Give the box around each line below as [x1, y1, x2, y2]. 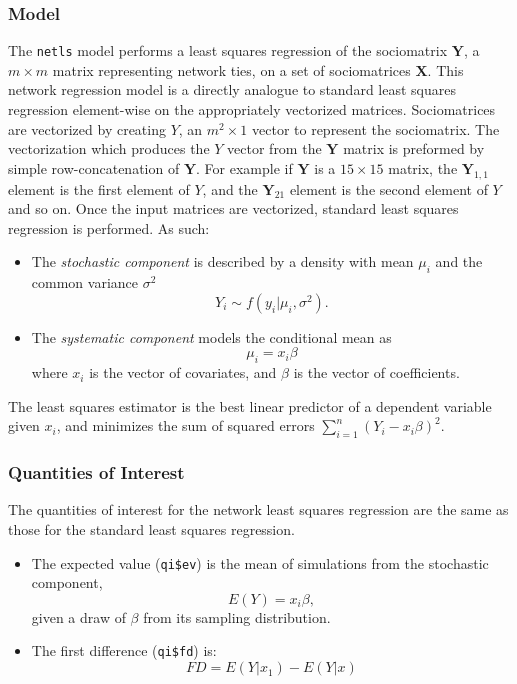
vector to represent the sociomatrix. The [252, 118, 500, 139]
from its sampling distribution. [143, 606, 331, 627]
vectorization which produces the [8, 138, 210, 159]
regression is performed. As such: [8, 217, 210, 238]
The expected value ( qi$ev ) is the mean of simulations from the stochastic [31, 552, 489, 573]
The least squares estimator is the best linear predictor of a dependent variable [8, 395, 492, 416]
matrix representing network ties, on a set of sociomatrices [52, 59, 411, 80]
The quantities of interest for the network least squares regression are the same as [8, 499, 509, 520]
